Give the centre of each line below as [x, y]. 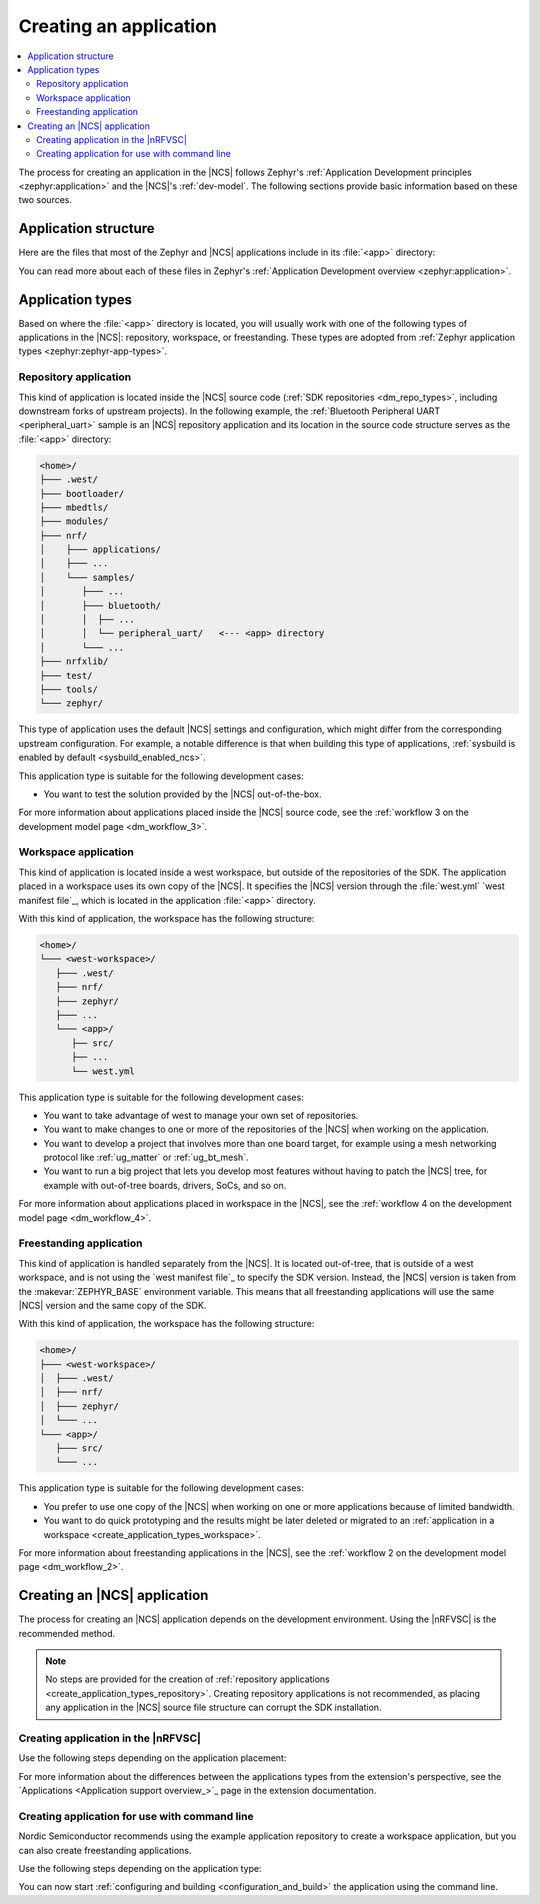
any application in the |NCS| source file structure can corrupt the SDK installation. [213, 1707]
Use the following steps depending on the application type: [140, 1869]
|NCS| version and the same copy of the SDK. [112, 1305]
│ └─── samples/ [87, 577]
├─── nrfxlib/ [74, 661]
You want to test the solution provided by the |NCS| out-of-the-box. [182, 794]
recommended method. [67, 1633]
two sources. [45, 200]
